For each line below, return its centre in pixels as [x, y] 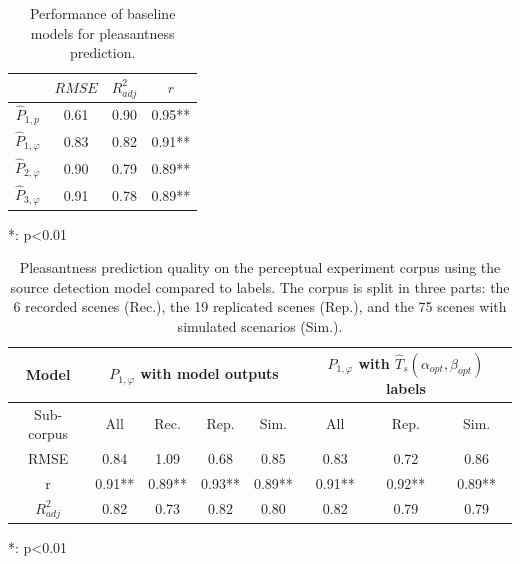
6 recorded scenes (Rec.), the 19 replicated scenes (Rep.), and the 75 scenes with [260, 306]
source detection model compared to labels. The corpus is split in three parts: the [260, 286]
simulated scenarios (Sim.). [260, 326]
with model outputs [209, 373]
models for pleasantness [102, 32]
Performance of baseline [102, 13]
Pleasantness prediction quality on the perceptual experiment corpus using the [260, 267]
